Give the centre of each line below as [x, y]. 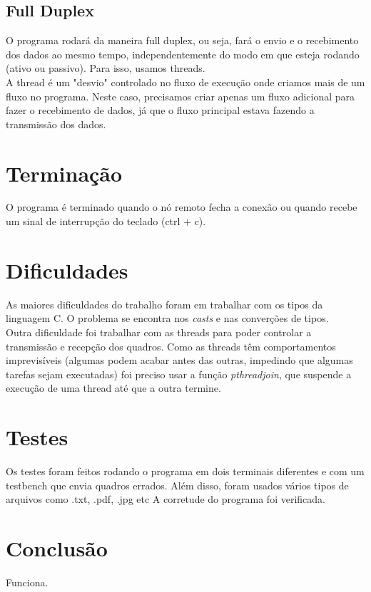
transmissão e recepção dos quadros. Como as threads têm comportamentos [171, 346]
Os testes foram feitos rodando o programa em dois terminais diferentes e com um [185, 471]
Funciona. [27, 582]
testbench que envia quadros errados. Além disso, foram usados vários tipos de [177, 485]
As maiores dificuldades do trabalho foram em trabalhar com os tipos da [164, 304]
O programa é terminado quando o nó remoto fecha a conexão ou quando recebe [182, 207]
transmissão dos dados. [56, 124]
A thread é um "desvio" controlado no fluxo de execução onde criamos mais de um [185, 82]
